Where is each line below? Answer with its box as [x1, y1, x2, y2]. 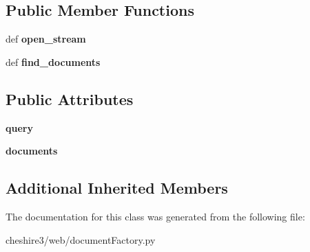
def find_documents [6, 54, 101, 69]
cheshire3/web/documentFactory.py [6, 232, 156, 247]
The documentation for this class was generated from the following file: [6, 209, 305, 223]
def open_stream [6, 32, 86, 46]
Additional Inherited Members [6, 177, 228, 198]
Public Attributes [6, 88, 134, 109]
